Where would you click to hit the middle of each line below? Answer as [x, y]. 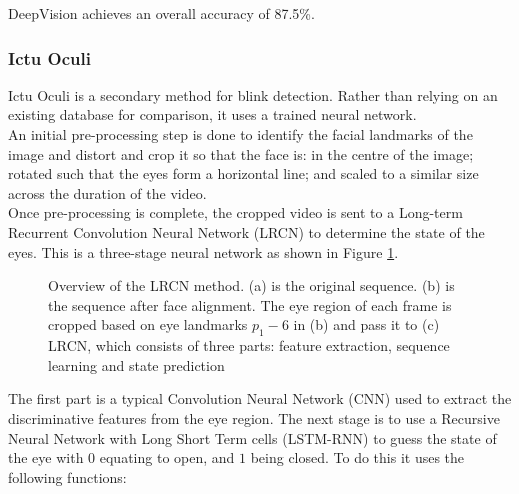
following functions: [67, 476]
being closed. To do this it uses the [357, 457]
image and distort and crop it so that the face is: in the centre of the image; [241, 153]
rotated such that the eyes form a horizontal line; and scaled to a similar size [243, 173]
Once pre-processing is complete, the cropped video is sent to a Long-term [235, 212]
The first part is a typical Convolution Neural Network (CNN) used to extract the [260, 398]
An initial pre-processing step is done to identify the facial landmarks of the [240, 134]
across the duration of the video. [107, 192]
